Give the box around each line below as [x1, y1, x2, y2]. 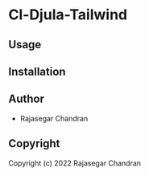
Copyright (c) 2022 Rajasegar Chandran [8, 158, 142, 168]
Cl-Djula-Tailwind [8, 6, 127, 24]
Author [8, 92, 44, 106]
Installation [8, 64, 66, 78]
